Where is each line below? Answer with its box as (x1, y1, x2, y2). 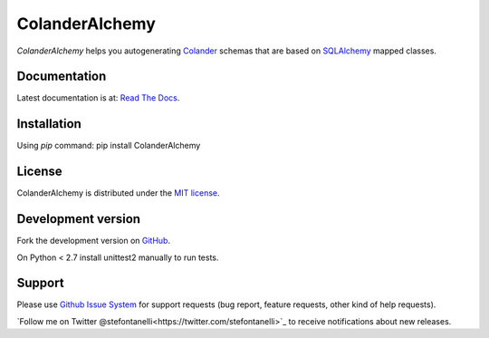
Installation (16, 116, 81, 131)
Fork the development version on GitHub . (16, 236, 171, 246)
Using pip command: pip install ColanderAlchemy (16, 140, 201, 151)
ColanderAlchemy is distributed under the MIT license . (16, 188, 221, 198)
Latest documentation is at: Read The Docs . (16, 92, 180, 103)
